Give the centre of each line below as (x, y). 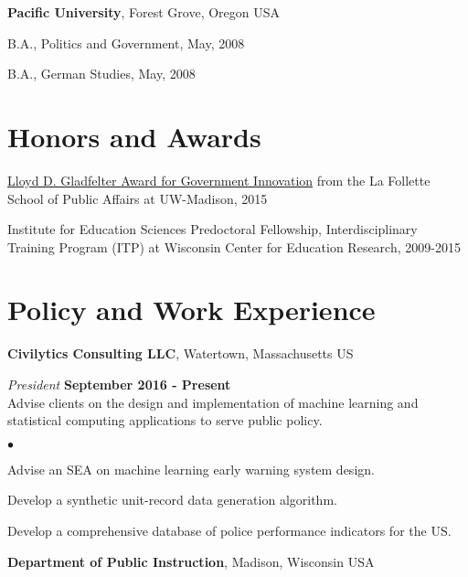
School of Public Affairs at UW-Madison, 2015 (138, 198)
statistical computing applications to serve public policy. (165, 420)
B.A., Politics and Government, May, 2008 (126, 43)
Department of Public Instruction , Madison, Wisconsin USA (191, 561)
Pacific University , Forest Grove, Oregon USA (144, 12)
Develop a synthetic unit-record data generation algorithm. (172, 500)
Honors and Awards (134, 136)
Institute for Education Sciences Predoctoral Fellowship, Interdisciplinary (213, 229)
